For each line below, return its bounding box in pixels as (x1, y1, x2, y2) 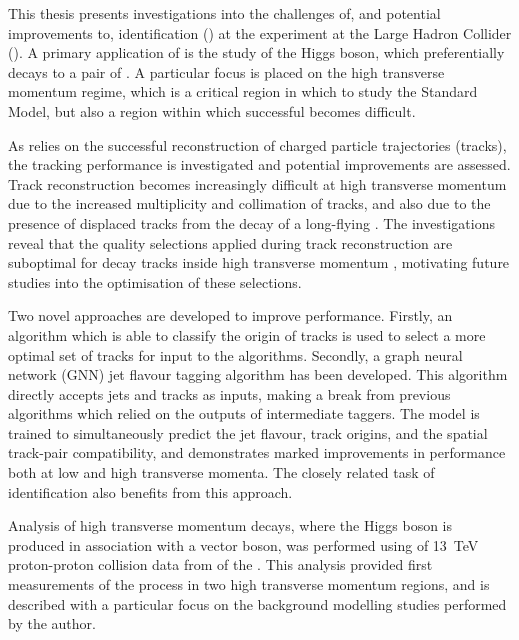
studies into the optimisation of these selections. (8, 271, 302, 292)
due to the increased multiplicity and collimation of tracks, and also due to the (8, 193, 491, 214)
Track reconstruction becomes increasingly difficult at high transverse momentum (8, 173, 507, 194)
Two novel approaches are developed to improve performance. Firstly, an (8, 305, 453, 326)
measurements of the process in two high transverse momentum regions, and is (8, 574, 490, 595)
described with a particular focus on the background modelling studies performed (8, 593, 507, 614)
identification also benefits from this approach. (8, 481, 293, 502)
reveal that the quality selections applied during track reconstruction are (8, 232, 453, 253)
